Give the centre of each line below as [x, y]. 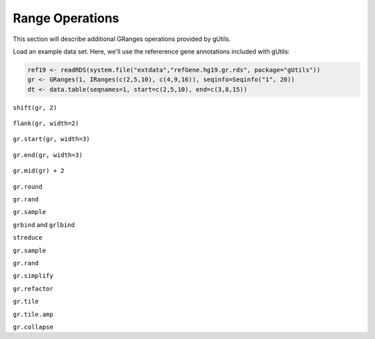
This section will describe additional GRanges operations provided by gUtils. [122, 39]
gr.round [28, 187]
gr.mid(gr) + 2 [39, 171]
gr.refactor [33, 289]
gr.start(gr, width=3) [51, 139]
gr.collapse [33, 327]
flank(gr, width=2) [46, 124]
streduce [28, 238]
